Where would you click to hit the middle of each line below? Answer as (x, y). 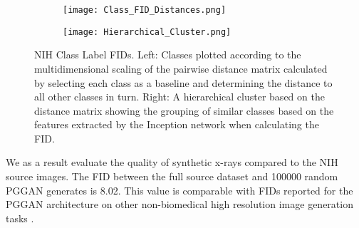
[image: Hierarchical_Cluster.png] (147, 32)
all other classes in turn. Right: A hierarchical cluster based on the (179, 97)
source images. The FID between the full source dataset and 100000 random (172, 176)
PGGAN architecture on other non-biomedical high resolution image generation (179, 204)
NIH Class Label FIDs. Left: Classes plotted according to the (168, 55)
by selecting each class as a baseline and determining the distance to (183, 82)
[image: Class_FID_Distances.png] (145, 10)
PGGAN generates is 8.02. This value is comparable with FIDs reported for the (179, 190)
